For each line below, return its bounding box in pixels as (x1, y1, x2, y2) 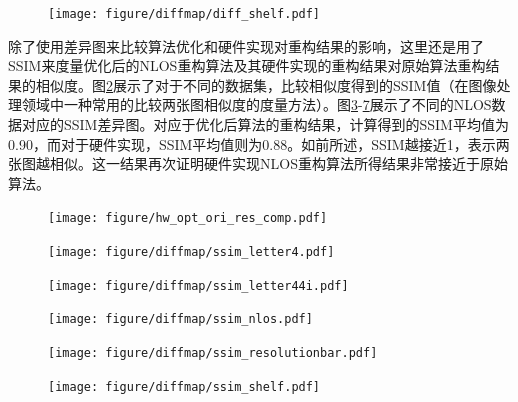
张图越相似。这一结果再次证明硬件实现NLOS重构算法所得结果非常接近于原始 (8, 153, 508, 174)
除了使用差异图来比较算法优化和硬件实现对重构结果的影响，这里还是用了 (8, 35, 484, 56)
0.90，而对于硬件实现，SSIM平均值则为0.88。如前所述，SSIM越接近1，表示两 (8, 133, 510, 154)
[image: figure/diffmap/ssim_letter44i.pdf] (48, 278, 349, 293)
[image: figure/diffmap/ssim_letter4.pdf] (48, 245, 335, 260)
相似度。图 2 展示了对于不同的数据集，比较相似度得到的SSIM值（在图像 (35, 74, 497, 95)
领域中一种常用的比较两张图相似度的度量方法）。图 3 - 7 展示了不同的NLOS (21, 94, 492, 115)
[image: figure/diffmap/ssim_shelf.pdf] (48, 379, 321, 394)
